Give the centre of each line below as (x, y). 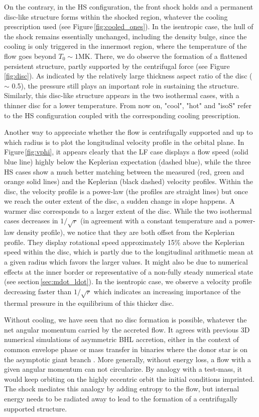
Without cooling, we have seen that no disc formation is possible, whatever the (125, 320)
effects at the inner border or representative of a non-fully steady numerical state (129, 271)
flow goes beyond (30, 56)
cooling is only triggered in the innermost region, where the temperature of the (125, 46)
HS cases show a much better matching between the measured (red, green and (124, 171)
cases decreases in (31, 221)
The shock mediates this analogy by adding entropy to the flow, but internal (122, 389)
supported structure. (36, 408)
